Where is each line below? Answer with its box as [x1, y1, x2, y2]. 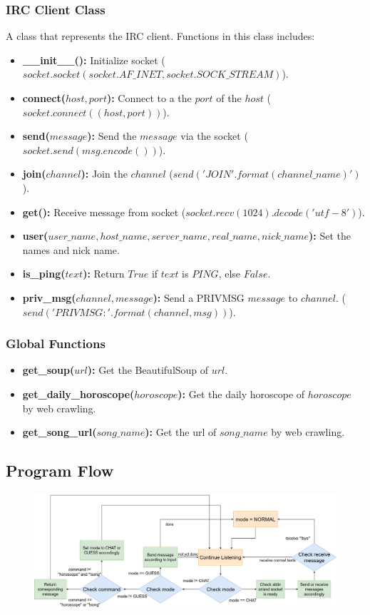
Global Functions [6, 335, 106, 352]
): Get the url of [145, 425, 217, 439]
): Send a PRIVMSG [153, 290, 245, 305]
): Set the [309, 228, 351, 243]
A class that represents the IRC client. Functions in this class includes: [6, 29, 315, 44]
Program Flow [6, 459, 114, 482]
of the [216, 91, 242, 105]
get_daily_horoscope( [22, 386, 135, 401]
